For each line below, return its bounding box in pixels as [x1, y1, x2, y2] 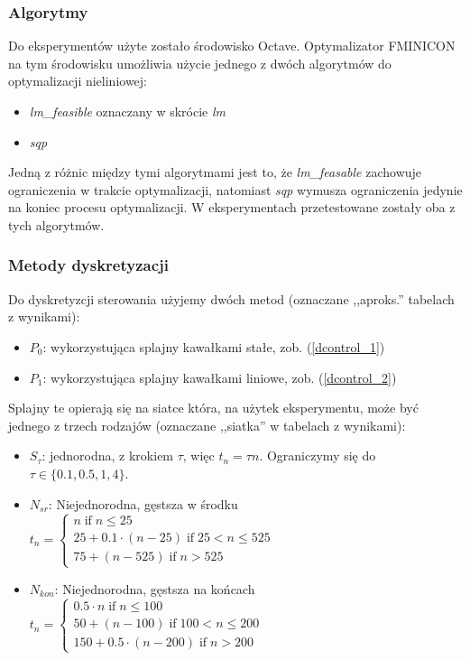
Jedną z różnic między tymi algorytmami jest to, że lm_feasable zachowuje [8, 163, 422, 181]
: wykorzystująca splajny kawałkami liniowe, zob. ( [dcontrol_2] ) [42, 367, 397, 386]
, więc [182, 446, 215, 465]
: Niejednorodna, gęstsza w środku [48, 494, 238, 513]
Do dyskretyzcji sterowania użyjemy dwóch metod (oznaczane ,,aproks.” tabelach [8, 289, 455, 308]
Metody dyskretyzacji [8, 254, 170, 276]
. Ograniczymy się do [259, 446, 376, 465]
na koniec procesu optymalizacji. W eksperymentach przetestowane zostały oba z [8, 198, 456, 217]
